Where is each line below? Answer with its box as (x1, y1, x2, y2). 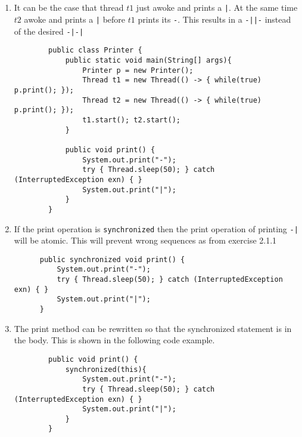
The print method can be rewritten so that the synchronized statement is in (14, 322, 292, 334)
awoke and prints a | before (24, 13, 126, 26)
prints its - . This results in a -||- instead (138, 13, 291, 26)
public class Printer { (48, 46, 142, 55)
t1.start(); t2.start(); (82, 115, 180, 124)
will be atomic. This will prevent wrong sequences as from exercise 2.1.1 (14, 234, 277, 247)
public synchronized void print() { (39, 255, 185, 264)
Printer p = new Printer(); (82, 66, 194, 75)
